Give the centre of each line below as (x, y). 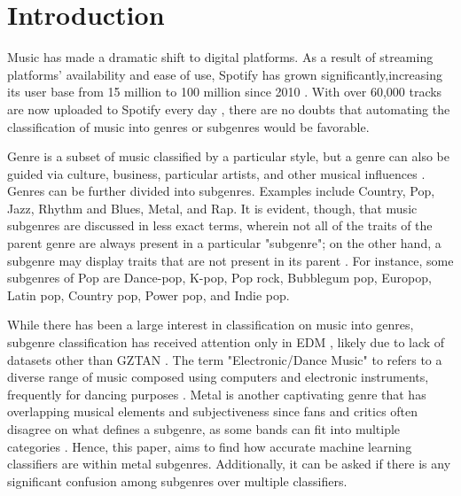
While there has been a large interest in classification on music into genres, (211, 325)
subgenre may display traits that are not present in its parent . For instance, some (230, 260)
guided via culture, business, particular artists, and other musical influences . (216, 173)
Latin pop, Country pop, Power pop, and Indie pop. (148, 294)
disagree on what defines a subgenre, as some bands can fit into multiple (204, 429)
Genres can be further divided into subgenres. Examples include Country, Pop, (221, 191)
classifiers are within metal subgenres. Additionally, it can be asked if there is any (229, 464)
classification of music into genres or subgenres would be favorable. (188, 126)
